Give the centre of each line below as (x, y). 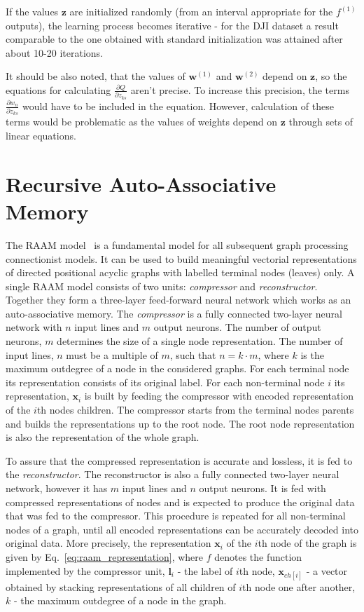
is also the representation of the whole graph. (103, 437)
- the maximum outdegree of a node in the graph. (120, 600)
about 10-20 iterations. (54, 52)
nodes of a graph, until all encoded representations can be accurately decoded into (182, 529)
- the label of (205, 570)
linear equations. (41, 135)
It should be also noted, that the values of (96, 76)
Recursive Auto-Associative (141, 183)
